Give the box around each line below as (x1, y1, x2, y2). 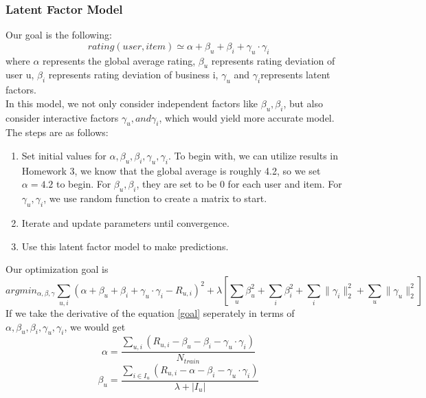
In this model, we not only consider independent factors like (5, 96, 258, 110)
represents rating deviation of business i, (48, 67, 218, 82)
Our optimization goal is (5, 262, 109, 276)
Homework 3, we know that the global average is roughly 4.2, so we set (21, 163, 321, 177)
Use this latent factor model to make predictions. (21, 239, 229, 253)
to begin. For (56, 177, 111, 191)
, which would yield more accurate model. (159, 110, 335, 124)
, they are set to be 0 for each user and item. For (136, 177, 342, 191)
